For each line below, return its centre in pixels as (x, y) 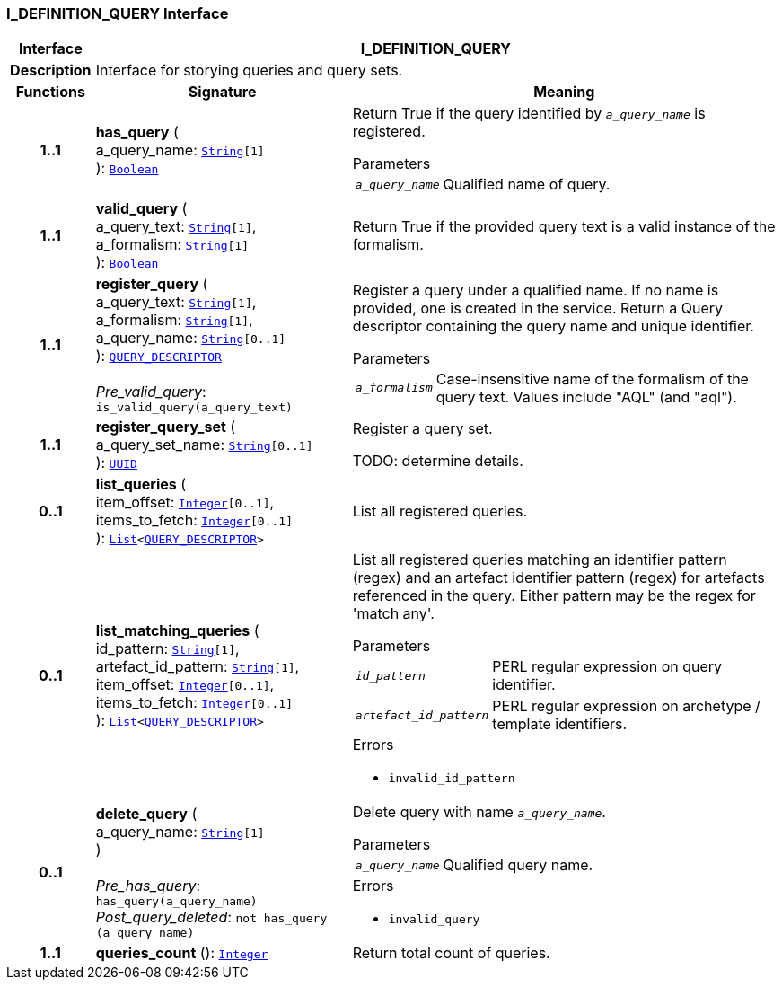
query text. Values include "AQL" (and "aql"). (586, 397)
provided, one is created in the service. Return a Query (538, 308)
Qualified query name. (518, 865)
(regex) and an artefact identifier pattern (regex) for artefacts (558, 578)
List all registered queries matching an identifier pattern (540, 560)
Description (51, 70)
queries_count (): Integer (182, 953)
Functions (50, 92)
